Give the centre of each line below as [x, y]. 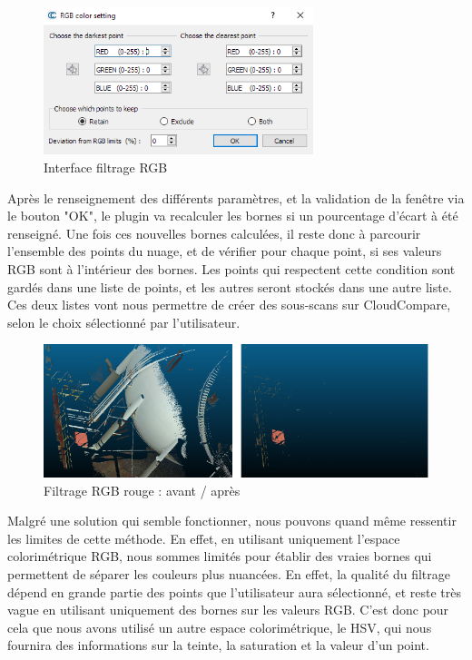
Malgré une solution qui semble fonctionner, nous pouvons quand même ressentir [232, 521]
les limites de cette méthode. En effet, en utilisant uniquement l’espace [204, 538]
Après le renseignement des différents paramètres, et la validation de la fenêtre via [236, 197]
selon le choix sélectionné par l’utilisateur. [124, 322]
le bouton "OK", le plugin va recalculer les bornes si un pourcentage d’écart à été [233, 216]
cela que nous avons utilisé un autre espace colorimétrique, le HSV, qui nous [220, 627]
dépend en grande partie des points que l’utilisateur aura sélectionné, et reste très [235, 591]
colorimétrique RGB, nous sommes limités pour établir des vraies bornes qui [220, 556]
